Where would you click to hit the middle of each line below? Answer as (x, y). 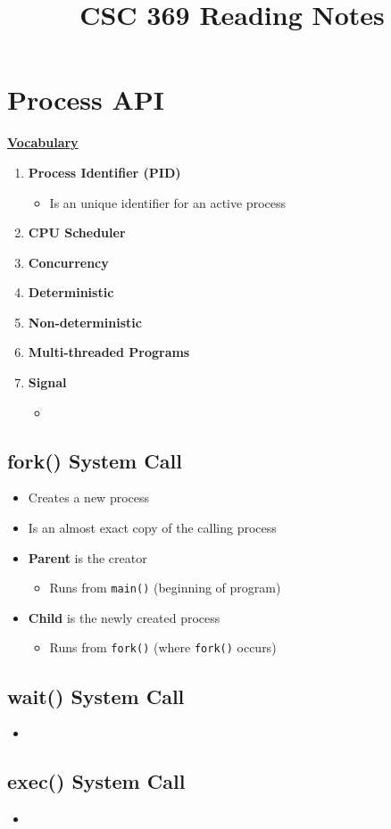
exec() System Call (96, 781)
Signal (47, 382)
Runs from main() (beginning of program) (165, 588)
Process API (86, 99)
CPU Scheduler (77, 232)
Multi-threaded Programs (109, 352)
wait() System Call (96, 696)
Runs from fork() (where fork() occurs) (163, 647)
